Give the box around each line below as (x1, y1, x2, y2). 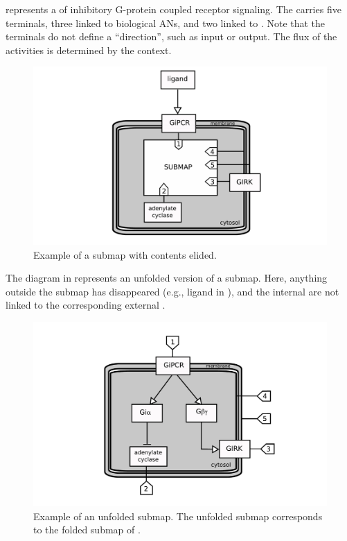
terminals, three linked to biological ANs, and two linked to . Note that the (6, 15, 326, 30)
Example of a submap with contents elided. (33, 247, 217, 261)
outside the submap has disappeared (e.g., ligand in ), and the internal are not (6, 284, 339, 298)
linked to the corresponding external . (6, 298, 166, 312)
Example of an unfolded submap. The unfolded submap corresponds (33, 508, 323, 523)
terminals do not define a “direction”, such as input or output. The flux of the (6, 29, 337, 44)
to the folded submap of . (33, 522, 141, 537)
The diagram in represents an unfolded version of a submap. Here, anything (6, 270, 328, 285)
